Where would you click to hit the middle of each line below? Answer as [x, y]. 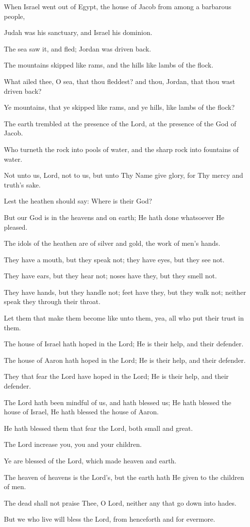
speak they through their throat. [52, 301]
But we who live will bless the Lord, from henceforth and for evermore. [110, 519]
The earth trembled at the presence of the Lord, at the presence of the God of [120, 123]
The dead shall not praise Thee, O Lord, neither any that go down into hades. [120, 502]
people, [15, 16]
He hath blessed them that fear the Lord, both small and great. [99, 428]
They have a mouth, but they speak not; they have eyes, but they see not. [114, 259]
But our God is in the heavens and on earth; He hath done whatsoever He [114, 217]
